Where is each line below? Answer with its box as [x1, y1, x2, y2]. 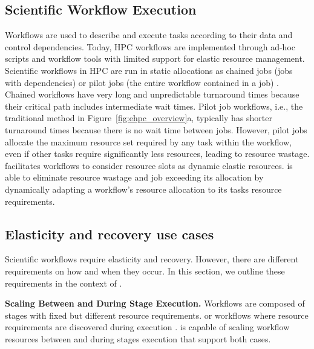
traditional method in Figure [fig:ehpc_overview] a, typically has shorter [5, 111, 273, 124]
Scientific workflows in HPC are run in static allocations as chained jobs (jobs [5, 64, 293, 76]
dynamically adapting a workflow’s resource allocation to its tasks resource [5, 182, 282, 195]
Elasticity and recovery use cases [5, 224, 214, 243]
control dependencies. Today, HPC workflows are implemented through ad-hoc [5, 40, 296, 53]
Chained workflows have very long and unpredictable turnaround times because [5, 88, 299, 101]
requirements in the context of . [5, 276, 122, 289]
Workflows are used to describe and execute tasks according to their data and [5, 28, 293, 41]
